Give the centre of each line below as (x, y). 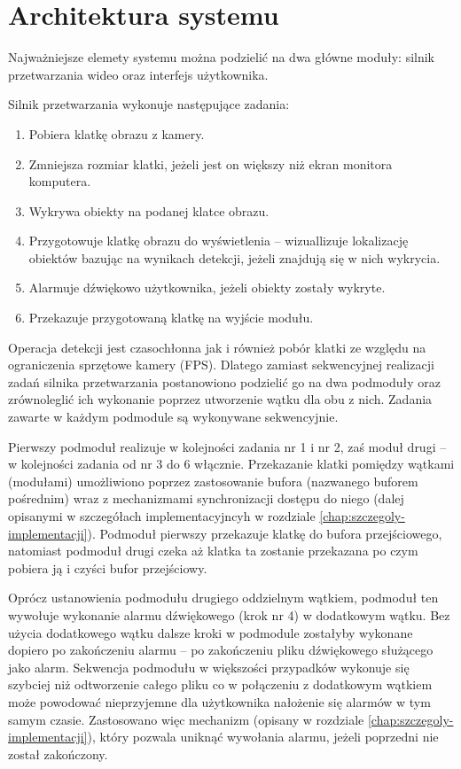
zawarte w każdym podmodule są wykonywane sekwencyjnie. (173, 417)
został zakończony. (58, 753)
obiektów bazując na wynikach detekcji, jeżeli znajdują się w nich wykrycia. (234, 257)
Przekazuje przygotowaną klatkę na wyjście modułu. (171, 318)
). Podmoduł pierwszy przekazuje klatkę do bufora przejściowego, (265, 533)
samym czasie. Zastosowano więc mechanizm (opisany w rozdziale (186, 719)
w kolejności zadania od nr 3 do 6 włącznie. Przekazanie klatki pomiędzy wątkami (231, 464)
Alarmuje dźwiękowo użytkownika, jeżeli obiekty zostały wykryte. (207, 287)
